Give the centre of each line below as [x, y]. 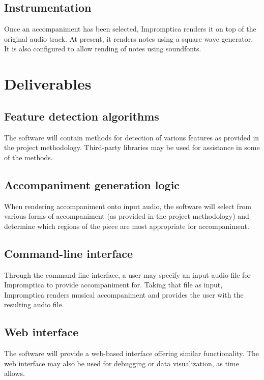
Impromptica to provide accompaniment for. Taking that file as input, [113, 285]
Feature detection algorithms [82, 116]
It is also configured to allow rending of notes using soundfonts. [103, 49]
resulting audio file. [34, 304]
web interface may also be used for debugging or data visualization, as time [122, 363]
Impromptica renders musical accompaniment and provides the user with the [124, 294]
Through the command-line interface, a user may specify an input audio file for [127, 274]
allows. [14, 373]
